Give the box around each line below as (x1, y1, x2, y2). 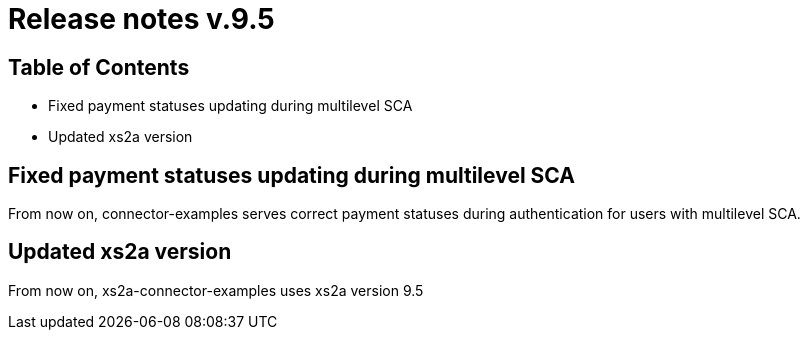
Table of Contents (8, 54, 190, 80)
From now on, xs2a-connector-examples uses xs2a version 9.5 (8, 281, 424, 299)
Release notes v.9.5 (8, 2, 275, 36)
